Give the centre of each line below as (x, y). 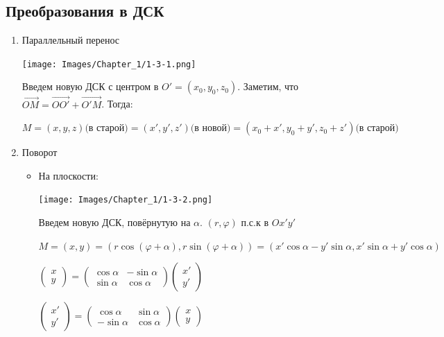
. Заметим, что (268, 86)
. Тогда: (117, 104)
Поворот (40, 152)
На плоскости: (68, 175)
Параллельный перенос (71, 40)
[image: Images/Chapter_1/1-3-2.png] (126, 200)
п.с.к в (255, 222)
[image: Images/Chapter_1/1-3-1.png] (109, 64)
